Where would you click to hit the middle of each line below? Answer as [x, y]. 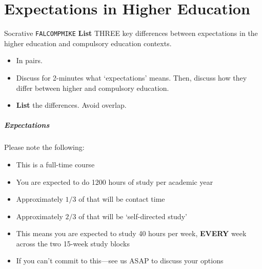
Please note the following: [44, 147]
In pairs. [29, 60]
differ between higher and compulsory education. [93, 88]
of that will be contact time [122, 199]
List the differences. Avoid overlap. [71, 105]
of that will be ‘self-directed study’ [133, 216]
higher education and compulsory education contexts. [88, 43]
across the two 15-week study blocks [73, 243]
